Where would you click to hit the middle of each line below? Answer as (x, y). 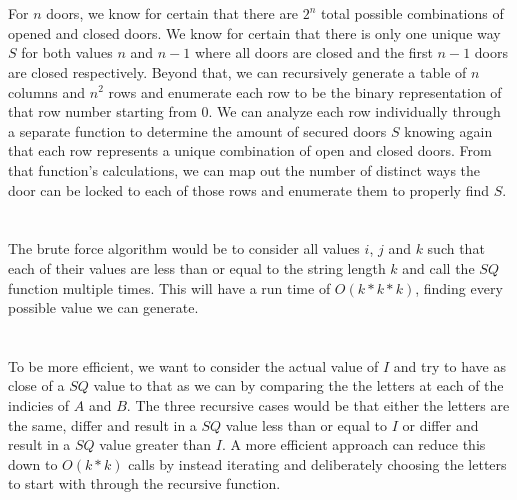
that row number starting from (102, 111)
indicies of (39, 405)
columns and (47, 91)
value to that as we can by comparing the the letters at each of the (298, 385)
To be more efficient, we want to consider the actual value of (193, 365)
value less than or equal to (306, 424)
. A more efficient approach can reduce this (353, 444)
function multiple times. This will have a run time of (169, 287)
